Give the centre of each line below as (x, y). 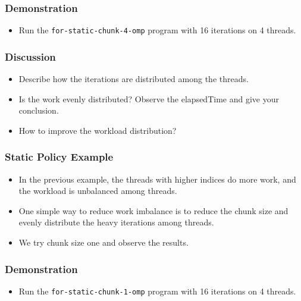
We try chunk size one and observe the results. (104, 242)
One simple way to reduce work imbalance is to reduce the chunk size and (153, 210)
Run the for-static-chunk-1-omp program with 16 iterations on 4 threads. (157, 291)
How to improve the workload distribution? (98, 130)
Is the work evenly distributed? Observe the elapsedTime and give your (149, 98)
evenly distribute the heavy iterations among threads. (116, 222)
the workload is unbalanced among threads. (98, 191)
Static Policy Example (59, 157)
